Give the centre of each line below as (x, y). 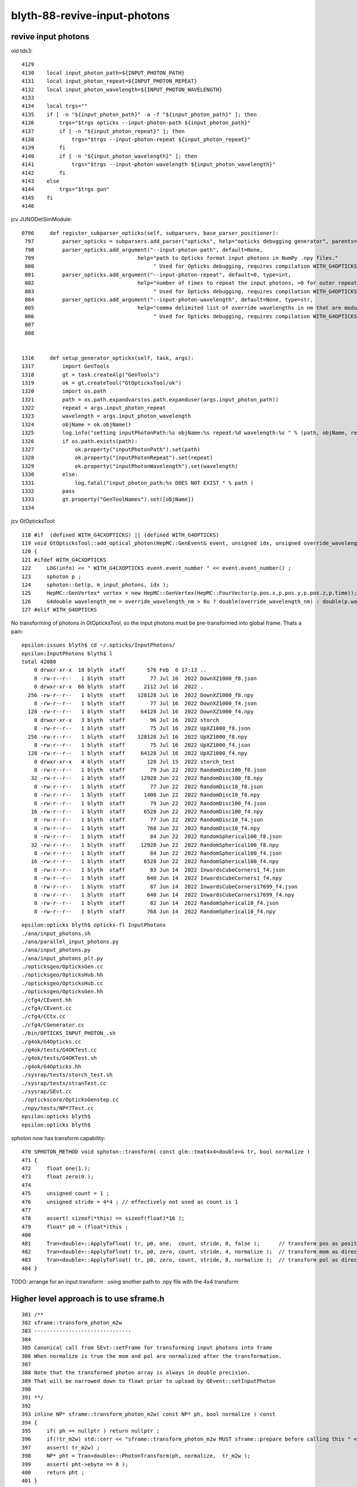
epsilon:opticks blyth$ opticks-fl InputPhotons (94, 925)
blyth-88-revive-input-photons (90, 15)
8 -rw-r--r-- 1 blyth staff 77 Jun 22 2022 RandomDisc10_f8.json (148, 786)
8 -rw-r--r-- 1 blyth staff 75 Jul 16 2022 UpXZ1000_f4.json (142, 745)
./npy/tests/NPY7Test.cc (58, 1108)
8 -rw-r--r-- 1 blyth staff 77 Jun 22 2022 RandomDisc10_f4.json (148, 820)
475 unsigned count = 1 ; (66, 1193)
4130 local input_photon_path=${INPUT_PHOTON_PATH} (103, 73)
